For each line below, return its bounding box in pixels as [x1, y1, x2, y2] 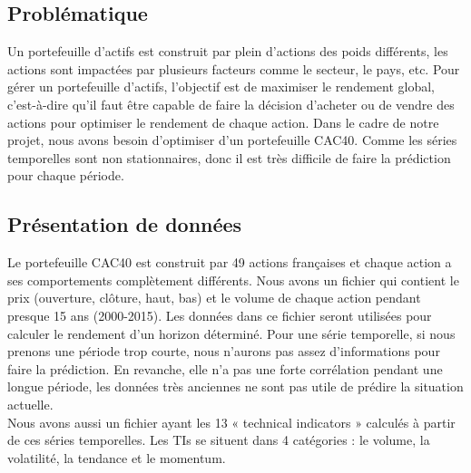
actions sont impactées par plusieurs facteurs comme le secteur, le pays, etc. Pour [7, 59, 460, 78]
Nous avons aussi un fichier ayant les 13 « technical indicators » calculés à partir [7, 412, 456, 431]
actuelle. [7, 394, 54, 413]
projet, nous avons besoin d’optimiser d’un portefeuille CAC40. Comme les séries [7, 130, 457, 150]
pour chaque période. [7, 166, 124, 185]
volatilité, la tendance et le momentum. [7, 448, 226, 467]
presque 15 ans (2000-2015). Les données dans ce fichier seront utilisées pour [7, 305, 432, 324]
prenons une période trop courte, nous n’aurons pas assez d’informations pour [7, 342, 440, 361]
